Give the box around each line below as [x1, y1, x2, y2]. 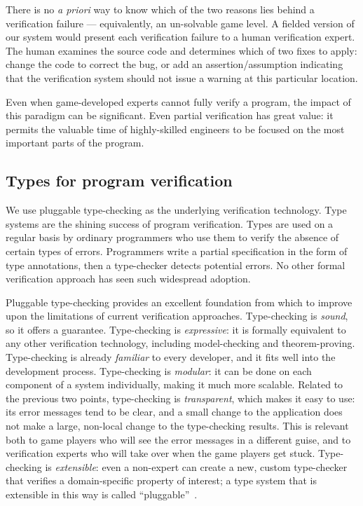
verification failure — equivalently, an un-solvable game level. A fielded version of [6, 15, 355, 30]
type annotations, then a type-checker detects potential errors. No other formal [6, 257, 345, 272]
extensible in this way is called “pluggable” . [6, 487, 198, 502]
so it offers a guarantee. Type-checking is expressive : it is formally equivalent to [6, 322, 346, 336]
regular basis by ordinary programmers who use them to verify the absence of [6, 230, 339, 245]
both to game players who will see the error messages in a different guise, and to [6, 432, 351, 446]
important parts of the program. [6, 135, 144, 150]
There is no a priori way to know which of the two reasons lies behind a [6, 2, 315, 16]
